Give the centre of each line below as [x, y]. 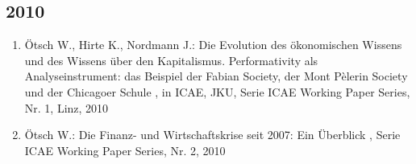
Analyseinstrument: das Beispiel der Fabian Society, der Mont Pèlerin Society [216, 76]
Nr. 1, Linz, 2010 [67, 107]
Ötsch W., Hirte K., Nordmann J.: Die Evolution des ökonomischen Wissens [213, 45]
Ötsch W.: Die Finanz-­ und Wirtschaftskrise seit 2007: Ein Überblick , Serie [212, 135]
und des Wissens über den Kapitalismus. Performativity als [171, 60]
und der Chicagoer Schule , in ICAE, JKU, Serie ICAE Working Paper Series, [217, 91]
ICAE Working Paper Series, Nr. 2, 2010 [125, 150]
